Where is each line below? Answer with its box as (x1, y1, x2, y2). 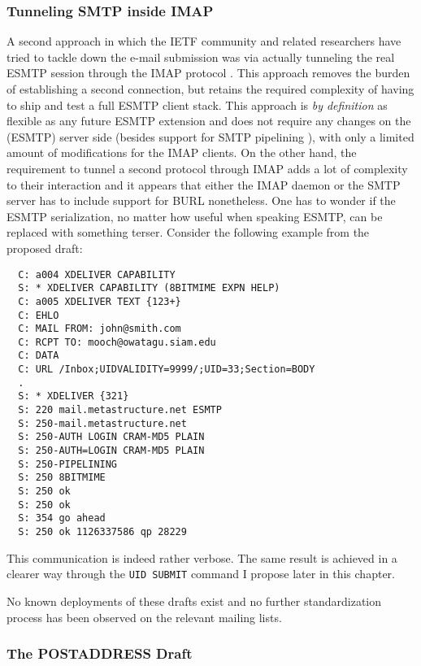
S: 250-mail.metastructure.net (18, 417, 187, 429)
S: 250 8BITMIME (18, 472, 106, 484)
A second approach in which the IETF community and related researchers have (7, 33, 401, 50)
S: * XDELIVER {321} (18, 390, 129, 403)
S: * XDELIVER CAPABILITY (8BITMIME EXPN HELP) (18, 282, 280, 294)
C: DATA (18, 350, 59, 362)
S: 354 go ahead (18, 512, 106, 525)
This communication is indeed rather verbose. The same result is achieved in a (7, 549, 397, 566)
